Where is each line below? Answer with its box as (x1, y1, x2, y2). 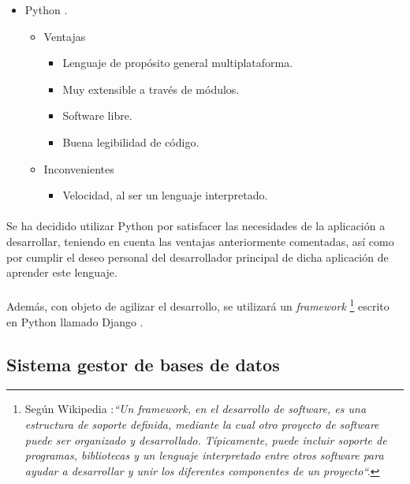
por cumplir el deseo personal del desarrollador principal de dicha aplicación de (6, 248, 389, 265)
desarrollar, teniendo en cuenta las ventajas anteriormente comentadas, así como (6, 233, 394, 249)
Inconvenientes (43, 160, 114, 177)
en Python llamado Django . (6, 313, 143, 329)
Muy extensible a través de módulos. (62, 80, 240, 97)
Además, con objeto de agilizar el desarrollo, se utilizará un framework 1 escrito (6, 296, 389, 314)
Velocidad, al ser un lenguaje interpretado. (62, 187, 268, 203)
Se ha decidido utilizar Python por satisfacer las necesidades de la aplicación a (6, 218, 386, 234)
